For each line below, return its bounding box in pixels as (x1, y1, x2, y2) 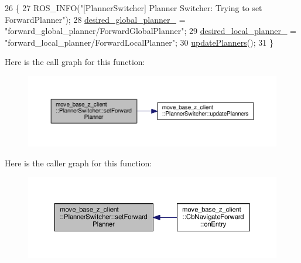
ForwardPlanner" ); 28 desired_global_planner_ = (5, 13, 186, 25)
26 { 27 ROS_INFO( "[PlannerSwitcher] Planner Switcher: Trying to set (5, 2, 262, 13)
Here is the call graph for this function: (5, 56, 145, 68)
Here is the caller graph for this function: (5, 156, 152, 169)
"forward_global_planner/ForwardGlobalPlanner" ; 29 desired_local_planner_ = (5, 25, 296, 37)
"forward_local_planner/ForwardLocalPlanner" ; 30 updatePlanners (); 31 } (5, 36, 273, 48)
